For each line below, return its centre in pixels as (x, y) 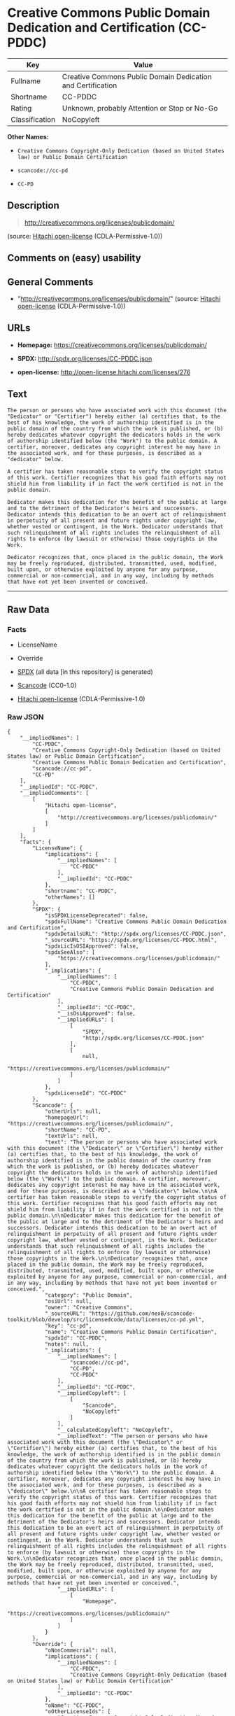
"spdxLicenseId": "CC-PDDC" (86, 1093)
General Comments (50, 282)
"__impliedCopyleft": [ (92, 1393)
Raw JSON (26, 717)
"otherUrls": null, (73, 1111)
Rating (21, 108)
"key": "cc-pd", (68, 1325)
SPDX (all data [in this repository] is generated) (85, 672)
